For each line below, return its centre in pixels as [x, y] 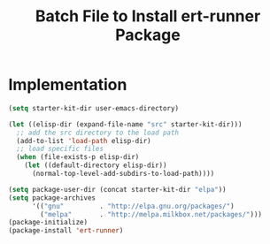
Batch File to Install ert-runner [148, 16]
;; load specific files [60, 149]
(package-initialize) [48, 223]
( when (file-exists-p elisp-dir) [78, 157]
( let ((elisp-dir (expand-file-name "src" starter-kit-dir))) [125, 124]
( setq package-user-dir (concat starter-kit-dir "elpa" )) [117, 189]
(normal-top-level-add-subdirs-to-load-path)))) [123, 174]
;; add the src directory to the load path [97, 133]
